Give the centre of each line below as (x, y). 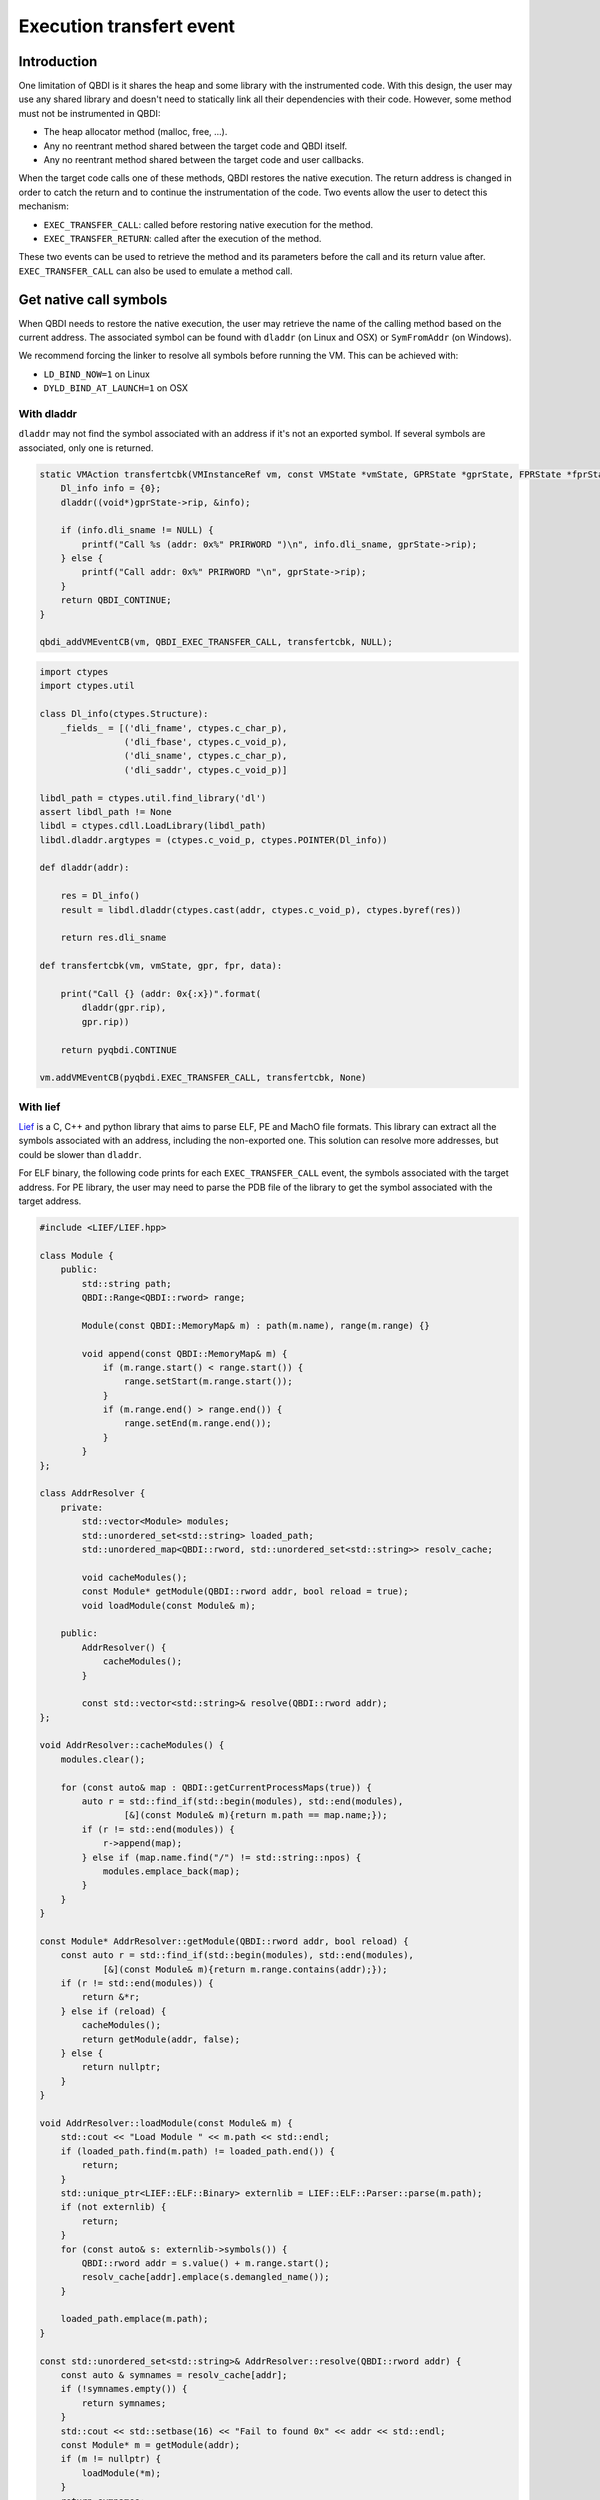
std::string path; (126, 1283)
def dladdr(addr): (84, 868)
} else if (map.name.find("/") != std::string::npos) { (221, 1857)
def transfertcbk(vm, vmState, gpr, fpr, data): (161, 966)
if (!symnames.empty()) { (124, 2389)
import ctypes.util (87, 686)
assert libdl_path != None (105, 811)
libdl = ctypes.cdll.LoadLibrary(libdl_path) (153, 826)
